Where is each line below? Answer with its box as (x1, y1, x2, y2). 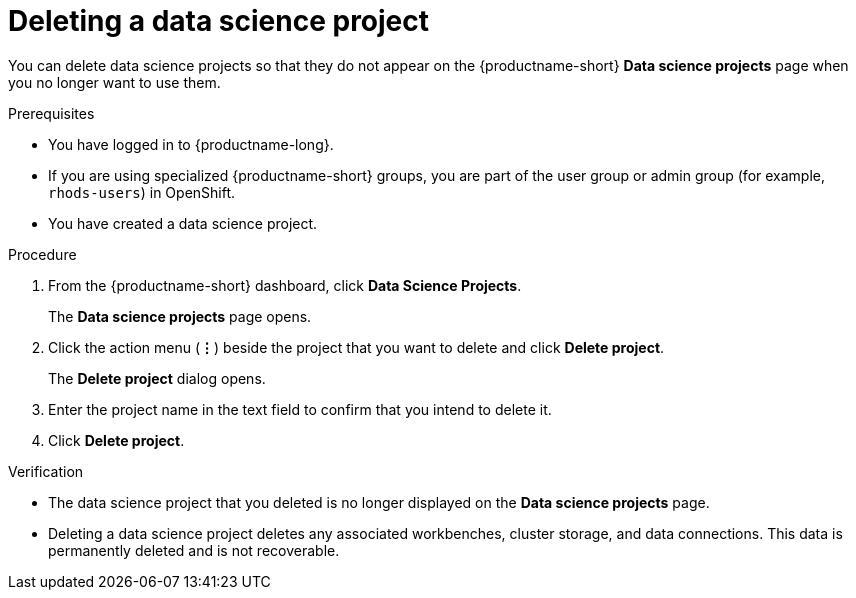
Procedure (8, 245, 77, 263)
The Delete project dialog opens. (48, 369, 266, 387)
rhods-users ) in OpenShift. (48, 183, 236, 201)
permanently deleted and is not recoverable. (48, 541, 340, 559)
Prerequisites (8, 104, 95, 122)
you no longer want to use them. (8, 73, 221, 91)
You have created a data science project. (48, 214, 318, 232)
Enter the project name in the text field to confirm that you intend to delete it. (48, 400, 552, 418)
